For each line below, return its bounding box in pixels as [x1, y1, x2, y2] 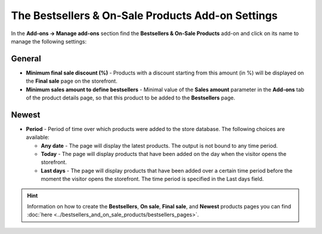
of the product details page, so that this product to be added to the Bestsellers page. [26, 94, 236, 101]
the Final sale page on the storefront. [26, 77, 117, 85]
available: [26, 134, 50, 141]
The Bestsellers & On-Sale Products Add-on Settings [11, 9, 278, 22]
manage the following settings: [11, 38, 87, 45]
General [11, 54, 42, 64]
